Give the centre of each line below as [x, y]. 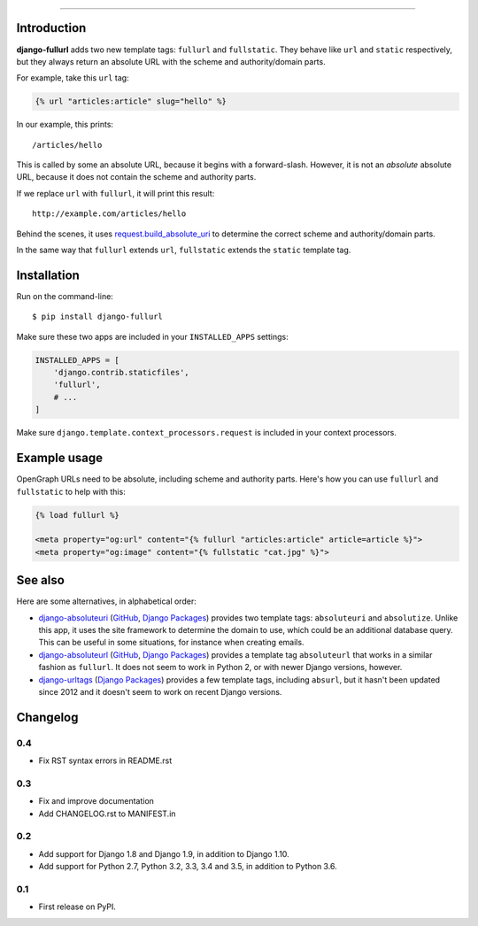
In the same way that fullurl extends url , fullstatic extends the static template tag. [184, 250]
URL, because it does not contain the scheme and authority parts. [136, 177]
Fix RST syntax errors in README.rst [105, 760]
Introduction [51, 28]
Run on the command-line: [65, 296]
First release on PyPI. [77, 907]
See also [41, 580]
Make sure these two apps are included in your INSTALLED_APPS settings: [152, 336]
